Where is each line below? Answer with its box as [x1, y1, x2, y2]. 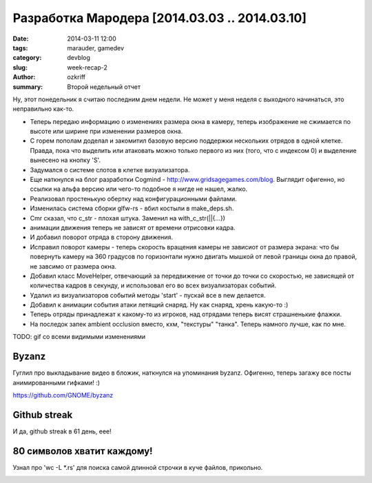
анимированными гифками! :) [12, 378, 100, 387]
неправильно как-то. [12, 105, 74, 113]
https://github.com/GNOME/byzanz [12, 391, 114, 399]
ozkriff [67, 73, 86, 81]
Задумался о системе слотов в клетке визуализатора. [30, 165, 190, 174]
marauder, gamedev [67, 43, 124, 52]
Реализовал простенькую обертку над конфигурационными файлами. [30, 194, 237, 203]
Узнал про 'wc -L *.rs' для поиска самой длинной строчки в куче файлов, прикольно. [12, 463, 263, 471]
